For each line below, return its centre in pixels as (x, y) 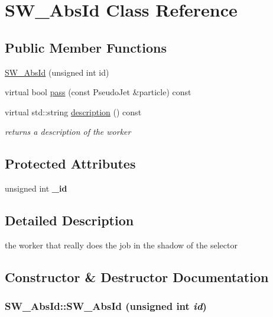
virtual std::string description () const (73, 111)
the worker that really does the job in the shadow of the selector (121, 245)
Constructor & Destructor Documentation (137, 276)
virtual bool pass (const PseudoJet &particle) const (98, 92)
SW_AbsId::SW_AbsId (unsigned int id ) (106, 306)
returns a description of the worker (68, 132)
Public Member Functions (86, 47)
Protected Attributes (70, 164)
